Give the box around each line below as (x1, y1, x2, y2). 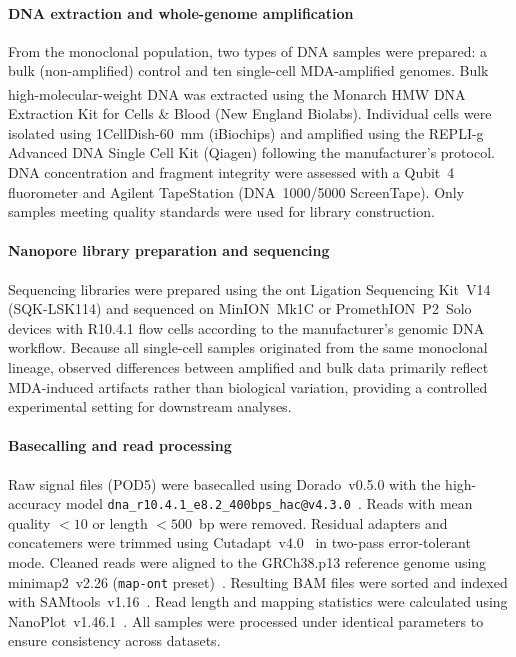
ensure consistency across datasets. (8, 630, 221, 651)
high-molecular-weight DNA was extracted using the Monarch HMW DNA (8, 83, 466, 104)
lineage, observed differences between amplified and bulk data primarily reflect (8, 356, 489, 377)
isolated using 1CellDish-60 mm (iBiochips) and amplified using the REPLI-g (8, 122, 484, 143)
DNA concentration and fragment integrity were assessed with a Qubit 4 (8, 162, 455, 183)
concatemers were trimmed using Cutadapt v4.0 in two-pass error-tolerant (8, 532, 471, 553)
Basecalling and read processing (8, 435, 232, 456)
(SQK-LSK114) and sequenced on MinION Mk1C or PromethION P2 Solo (8, 298, 472, 319)
